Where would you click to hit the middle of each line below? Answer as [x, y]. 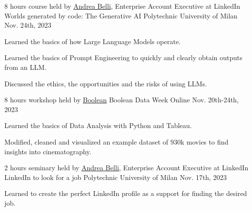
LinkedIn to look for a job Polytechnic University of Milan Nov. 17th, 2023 [116, 177]
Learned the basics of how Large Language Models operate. [93, 41]
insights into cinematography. [48, 151]
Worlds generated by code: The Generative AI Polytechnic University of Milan [121, 15]
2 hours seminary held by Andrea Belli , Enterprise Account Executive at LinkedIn [126, 168]
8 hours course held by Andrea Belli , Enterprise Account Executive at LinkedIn [122, 6]
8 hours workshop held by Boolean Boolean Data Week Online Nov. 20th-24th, [122, 100]
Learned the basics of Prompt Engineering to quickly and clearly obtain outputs [124, 57]
